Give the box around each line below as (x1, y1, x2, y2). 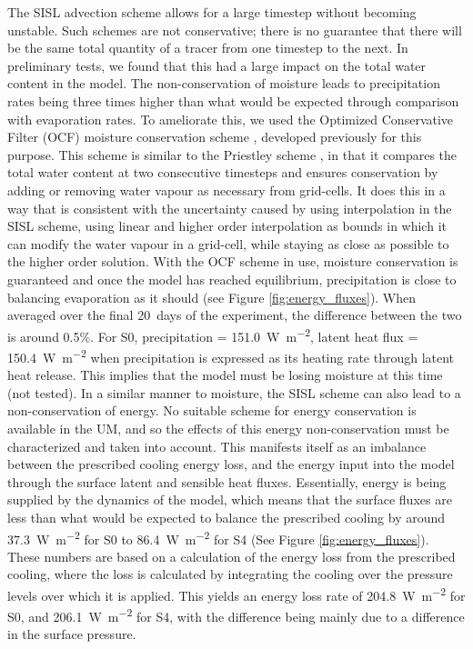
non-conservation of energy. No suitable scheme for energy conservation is (7, 401, 417, 420)
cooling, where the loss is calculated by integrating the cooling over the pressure (7, 564, 453, 584)
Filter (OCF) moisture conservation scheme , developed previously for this (7, 127, 422, 146)
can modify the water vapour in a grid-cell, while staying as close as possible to (7, 234, 449, 253)
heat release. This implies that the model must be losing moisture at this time (7, 365, 443, 384)
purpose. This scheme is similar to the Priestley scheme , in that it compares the (7, 145, 458, 164)
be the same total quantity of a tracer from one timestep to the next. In (7, 38, 408, 57)
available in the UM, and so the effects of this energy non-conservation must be (7, 418, 449, 437)
